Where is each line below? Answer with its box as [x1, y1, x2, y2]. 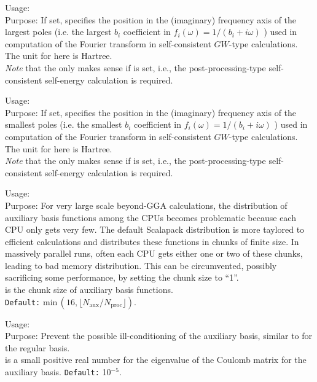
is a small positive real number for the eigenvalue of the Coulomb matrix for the [5, 353, 307, 366]
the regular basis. [5, 341, 70, 354]
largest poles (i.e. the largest [5, 25, 112, 38]
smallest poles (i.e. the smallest [5, 118, 122, 131]
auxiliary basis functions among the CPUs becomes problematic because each [5, 211, 296, 224]
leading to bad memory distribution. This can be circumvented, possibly [5, 259, 277, 271]
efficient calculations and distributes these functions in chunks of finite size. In [5, 235, 299, 248]
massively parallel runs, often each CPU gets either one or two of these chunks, [5, 247, 303, 260]
